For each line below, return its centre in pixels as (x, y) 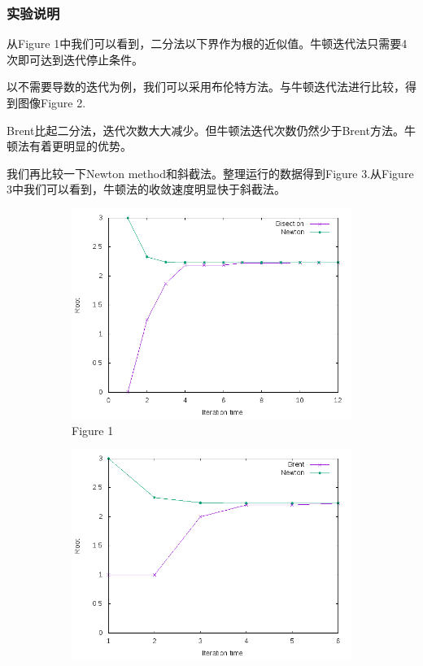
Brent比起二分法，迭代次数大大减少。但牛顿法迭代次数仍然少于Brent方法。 (205, 130)
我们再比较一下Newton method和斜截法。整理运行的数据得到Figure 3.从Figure (210, 173)
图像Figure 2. (52, 102)
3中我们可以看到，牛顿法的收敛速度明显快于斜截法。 (146, 189)
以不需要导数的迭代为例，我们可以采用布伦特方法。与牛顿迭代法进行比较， (206, 87)
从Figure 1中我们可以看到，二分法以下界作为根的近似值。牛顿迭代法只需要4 (207, 44)
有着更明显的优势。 (80, 146)
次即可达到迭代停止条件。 (75, 59)
